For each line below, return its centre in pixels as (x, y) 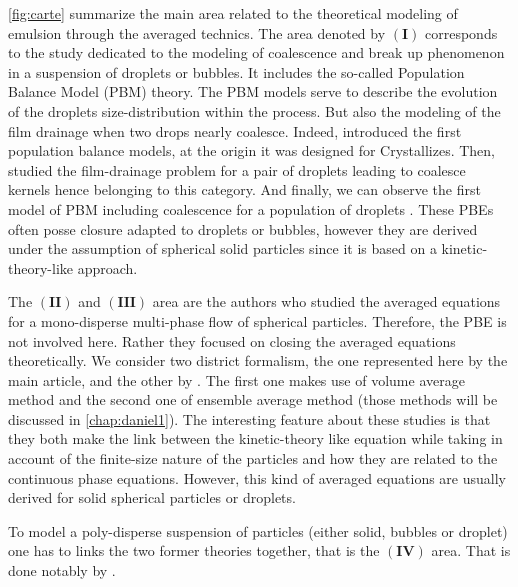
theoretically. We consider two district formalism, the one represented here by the (258, 360)
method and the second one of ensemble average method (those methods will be (253, 399)
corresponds (461, 32)
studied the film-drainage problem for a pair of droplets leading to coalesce (237, 169)
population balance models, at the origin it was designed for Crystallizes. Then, (252, 150)
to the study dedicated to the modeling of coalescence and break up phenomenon (256, 52)
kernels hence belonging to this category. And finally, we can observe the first (244, 189)
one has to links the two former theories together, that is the (194, 550)
